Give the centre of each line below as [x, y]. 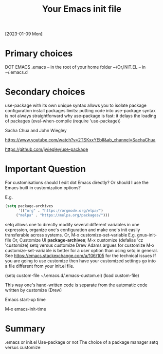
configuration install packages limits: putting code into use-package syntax [80, 111]
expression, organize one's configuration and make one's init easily [72, 230]
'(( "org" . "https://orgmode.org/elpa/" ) [61, 211]
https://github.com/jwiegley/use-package [47, 149]
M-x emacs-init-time [26, 309]
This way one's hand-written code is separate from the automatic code [76, 285]
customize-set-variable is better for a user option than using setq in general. [81, 250]
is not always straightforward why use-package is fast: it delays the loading [81, 116]
